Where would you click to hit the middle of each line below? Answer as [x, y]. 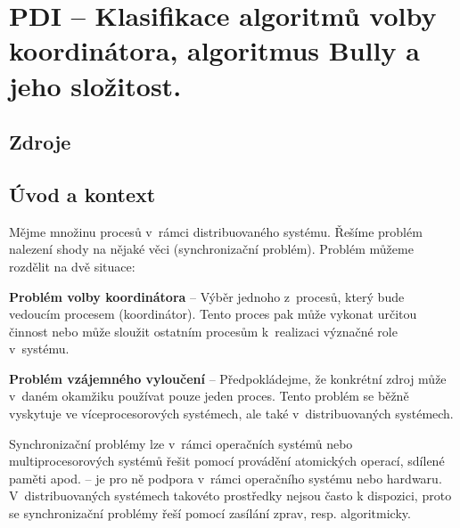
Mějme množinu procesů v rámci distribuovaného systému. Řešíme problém [216, 231]
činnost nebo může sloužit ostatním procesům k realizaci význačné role [203, 331]
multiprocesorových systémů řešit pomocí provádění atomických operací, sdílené [227, 461]
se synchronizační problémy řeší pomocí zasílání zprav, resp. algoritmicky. [210, 513]
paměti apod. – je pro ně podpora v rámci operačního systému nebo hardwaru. [226, 478]
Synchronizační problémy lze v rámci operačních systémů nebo [181, 443]
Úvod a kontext [82, 194]
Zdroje [40, 142]
